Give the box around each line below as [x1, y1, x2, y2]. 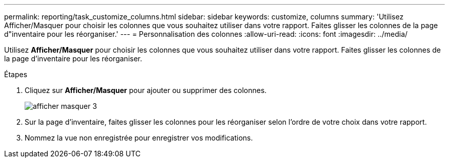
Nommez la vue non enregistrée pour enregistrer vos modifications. [25, 133, 253, 142]
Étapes [4, 70, 28, 79]
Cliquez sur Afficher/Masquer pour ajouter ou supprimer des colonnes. [25, 86, 267, 95]
